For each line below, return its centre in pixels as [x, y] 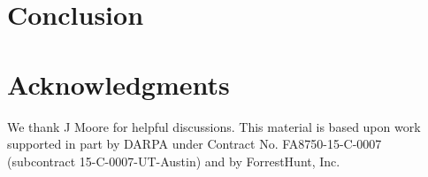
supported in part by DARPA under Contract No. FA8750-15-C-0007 [195, 144]
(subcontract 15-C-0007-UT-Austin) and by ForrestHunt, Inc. [174, 161]
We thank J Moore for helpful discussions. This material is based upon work [214, 126]
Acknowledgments [118, 84]
